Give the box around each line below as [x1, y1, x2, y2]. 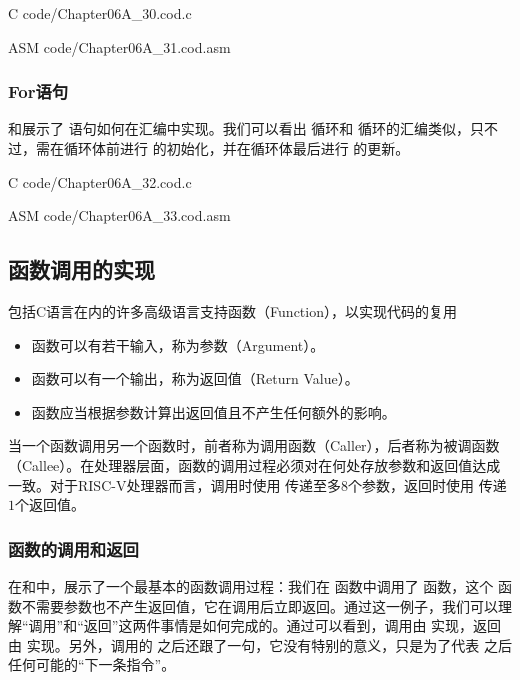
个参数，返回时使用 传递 [348, 474, 507, 495]
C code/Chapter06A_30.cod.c [8, 3, 192, 23]
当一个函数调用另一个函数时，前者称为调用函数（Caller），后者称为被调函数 [8, 435, 500, 456]
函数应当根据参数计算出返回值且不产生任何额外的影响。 [31, 401, 396, 422]
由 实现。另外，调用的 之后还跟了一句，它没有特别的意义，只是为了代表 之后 [8, 634, 512, 655]
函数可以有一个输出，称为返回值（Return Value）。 [31, 368, 359, 389]
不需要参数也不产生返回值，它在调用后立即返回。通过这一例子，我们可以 [21, 595, 498, 616]
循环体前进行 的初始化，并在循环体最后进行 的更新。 [63, 138, 410, 158]
